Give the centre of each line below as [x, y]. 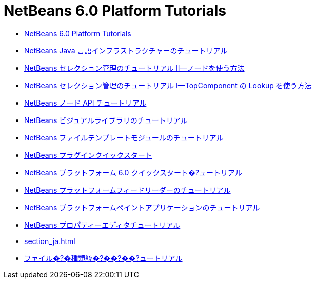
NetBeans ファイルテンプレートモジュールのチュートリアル [124, 137]
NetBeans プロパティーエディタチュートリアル [102, 225]
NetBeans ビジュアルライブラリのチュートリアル [106, 120]
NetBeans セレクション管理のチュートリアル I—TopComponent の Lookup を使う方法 [168, 85]
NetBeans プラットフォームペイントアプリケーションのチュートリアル [142, 207]
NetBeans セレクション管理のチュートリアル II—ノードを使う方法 [134, 68]
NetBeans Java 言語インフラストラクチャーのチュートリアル [126, 50]
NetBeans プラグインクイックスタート [88, 155]
